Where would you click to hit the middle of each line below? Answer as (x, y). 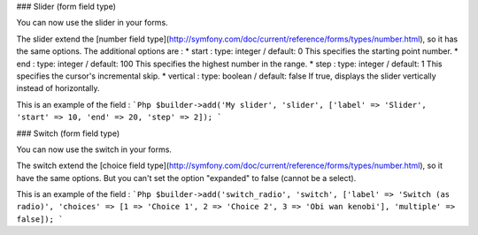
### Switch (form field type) (68, 133)
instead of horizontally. (58, 88)
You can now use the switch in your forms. (94, 149)
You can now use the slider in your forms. (92, 23)
